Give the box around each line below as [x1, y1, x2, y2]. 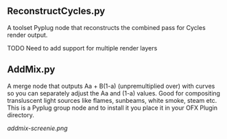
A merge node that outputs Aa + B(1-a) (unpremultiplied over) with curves [7, 82, 215, 90]
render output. [7, 31, 48, 39]
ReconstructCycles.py [7, 5, 106, 17]
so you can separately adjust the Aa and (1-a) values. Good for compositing [7, 89, 221, 97]
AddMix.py [7, 64, 56, 76]
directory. [7, 110, 34, 119]
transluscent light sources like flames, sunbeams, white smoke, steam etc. [7, 96, 217, 104]
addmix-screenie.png [7, 124, 68, 132]
